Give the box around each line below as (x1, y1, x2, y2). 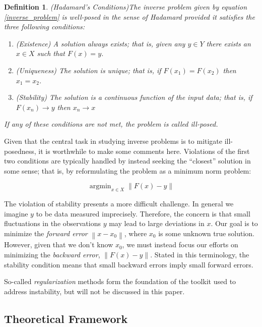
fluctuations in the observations (4, 218, 101, 229)
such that (37, 48, 65, 59)
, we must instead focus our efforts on (122, 239, 238, 250)
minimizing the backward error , (4, 249, 100, 260)
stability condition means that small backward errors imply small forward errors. (4, 259, 253, 269)
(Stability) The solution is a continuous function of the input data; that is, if (16, 92, 252, 102)
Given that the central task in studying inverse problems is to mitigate (4, 135, 223, 146)
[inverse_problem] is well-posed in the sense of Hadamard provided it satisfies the (4, 11, 255, 22)
